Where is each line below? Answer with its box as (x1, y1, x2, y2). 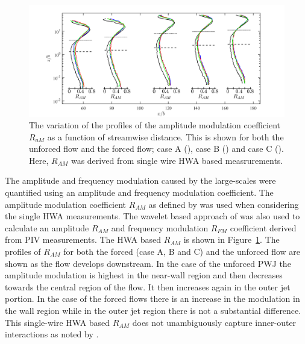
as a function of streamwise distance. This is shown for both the (47, 130, 284, 143)
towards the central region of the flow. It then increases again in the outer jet (5, 280, 291, 293)
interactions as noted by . (5, 328, 99, 340)
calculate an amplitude (5, 221, 89, 234)
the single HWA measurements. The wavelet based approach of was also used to (5, 210, 300, 222)
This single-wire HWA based (5, 316, 110, 328)
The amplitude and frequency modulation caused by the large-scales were (5, 174, 276, 187)
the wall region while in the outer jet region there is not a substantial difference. (5, 304, 301, 316)
